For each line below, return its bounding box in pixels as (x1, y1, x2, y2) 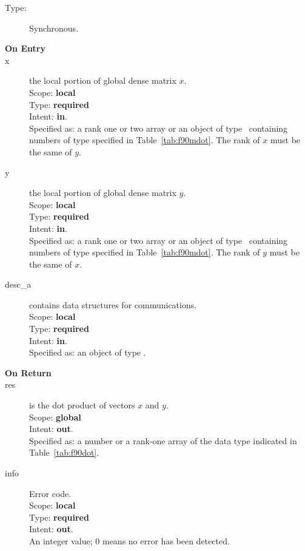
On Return (5, 366, 52, 379)
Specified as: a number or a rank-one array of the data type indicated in (29, 434, 297, 447)
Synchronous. (29, 21, 79, 34)
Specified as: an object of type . (29, 346, 146, 359)
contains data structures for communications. (29, 298, 197, 311)
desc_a (5, 278, 32, 291)
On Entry (5, 42, 45, 55)
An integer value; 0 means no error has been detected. (29, 534, 230, 547)
